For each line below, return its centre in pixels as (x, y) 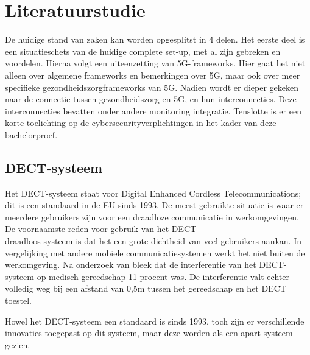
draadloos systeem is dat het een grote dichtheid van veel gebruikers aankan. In (153, 241)
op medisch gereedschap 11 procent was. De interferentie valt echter (163, 276)
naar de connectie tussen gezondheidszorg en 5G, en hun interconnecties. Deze (151, 99)
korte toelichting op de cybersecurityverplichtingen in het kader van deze (141, 123)
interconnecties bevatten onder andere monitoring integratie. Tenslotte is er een (153, 111)
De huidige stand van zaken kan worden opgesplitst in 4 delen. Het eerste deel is (155, 39)
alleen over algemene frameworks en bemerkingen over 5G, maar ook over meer (153, 75)
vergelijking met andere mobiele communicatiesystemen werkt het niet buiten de (155, 252)
